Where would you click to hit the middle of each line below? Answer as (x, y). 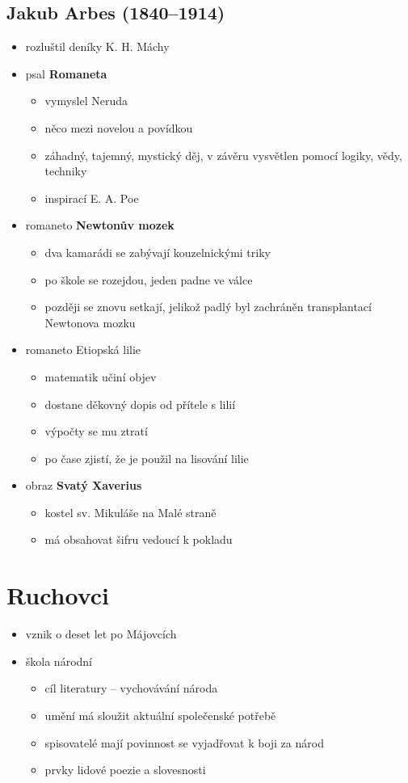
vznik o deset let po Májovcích (101, 634)
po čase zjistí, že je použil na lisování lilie (147, 458)
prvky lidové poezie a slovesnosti (125, 770)
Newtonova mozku (90, 322)
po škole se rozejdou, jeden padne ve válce (149, 279)
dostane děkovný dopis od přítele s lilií (140, 404)
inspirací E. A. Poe (92, 198)
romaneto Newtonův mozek (100, 225)
